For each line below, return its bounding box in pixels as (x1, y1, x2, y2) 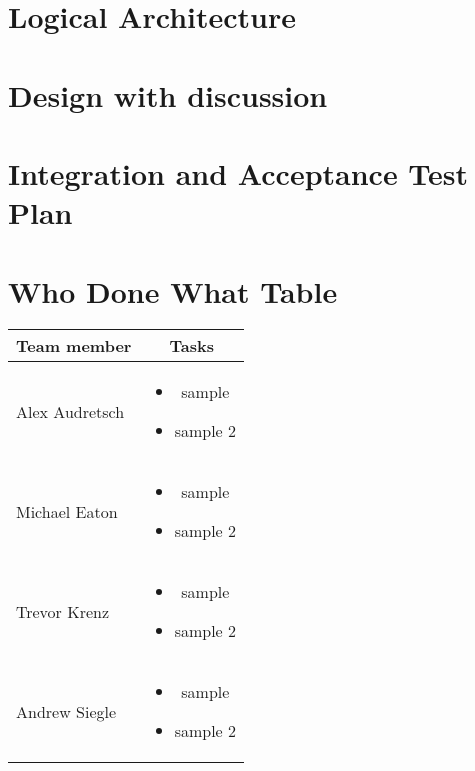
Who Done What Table (8, 270, 338, 311)
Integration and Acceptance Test (8, 152, 469, 193)
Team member (16, 334, 132, 358)
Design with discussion (8, 74, 328, 115)
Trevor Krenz (16, 599, 110, 623)
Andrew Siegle (16, 699, 117, 723)
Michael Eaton (16, 499, 118, 523)
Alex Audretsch (16, 399, 125, 423)
